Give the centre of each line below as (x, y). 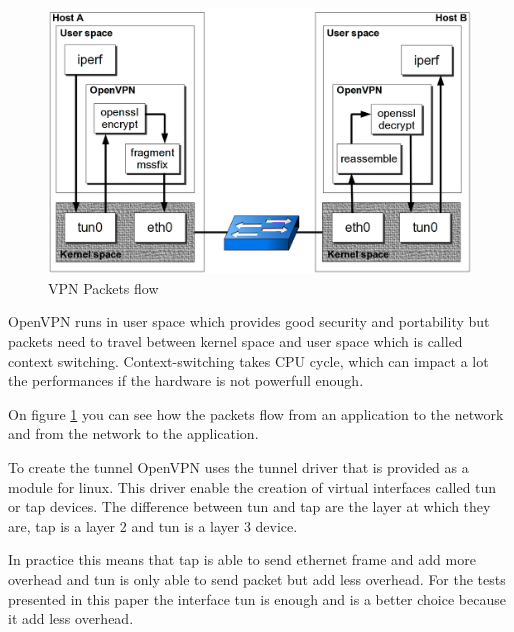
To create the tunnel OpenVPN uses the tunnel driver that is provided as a (238, 466)
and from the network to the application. (133, 433)
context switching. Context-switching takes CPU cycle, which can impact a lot (248, 360)
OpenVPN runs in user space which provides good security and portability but (249, 321)
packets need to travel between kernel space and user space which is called (235, 341)
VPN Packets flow (103, 287)
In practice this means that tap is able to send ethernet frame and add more (242, 559)
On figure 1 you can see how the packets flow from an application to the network (256, 413)
